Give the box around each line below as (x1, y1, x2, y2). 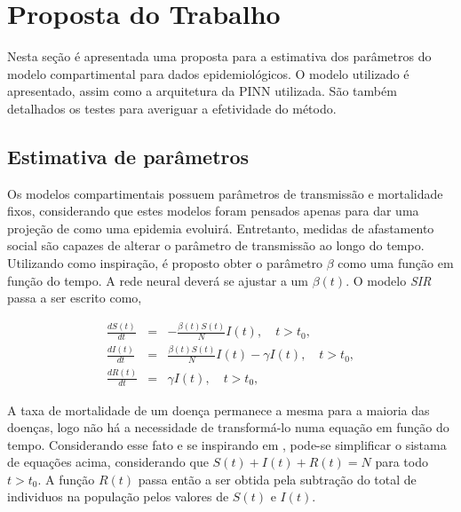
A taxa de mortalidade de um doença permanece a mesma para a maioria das (7, 400, 430, 419)
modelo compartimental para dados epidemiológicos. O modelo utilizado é (7, 64, 409, 83)
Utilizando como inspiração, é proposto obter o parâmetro (7, 254, 323, 272)
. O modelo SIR (346, 271, 432, 289)
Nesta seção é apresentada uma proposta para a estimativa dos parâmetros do (7, 47, 432, 66)
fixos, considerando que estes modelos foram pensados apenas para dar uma (7, 201, 419, 220)
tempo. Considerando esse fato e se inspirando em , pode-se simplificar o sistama (7, 435, 447, 453)
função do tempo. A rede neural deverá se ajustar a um (7, 271, 309, 289)
